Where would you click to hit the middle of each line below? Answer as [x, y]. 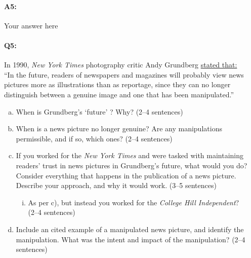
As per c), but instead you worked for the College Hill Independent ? [134, 202]
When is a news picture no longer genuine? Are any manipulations [119, 128]
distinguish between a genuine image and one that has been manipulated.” [119, 94]
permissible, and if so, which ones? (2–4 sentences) [94, 138]
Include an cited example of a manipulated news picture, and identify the [130, 229]
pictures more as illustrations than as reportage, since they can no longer [117, 84]
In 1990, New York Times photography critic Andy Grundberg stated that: [121, 65]
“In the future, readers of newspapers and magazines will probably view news [124, 74]
